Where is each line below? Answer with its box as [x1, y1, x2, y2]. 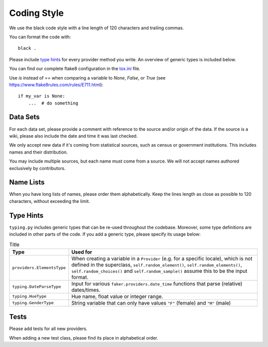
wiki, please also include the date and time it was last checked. [9, 133, 138, 139]
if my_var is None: [18, 93, 66, 99]
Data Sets [9, 113, 40, 121]
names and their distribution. [9, 149, 68, 155]
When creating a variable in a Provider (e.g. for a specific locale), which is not [71, 255, 253, 262]
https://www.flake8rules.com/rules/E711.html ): [9, 82, 104, 87]
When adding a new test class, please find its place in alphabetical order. [9, 335, 158, 341]
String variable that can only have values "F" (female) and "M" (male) [71, 299, 231, 306]
